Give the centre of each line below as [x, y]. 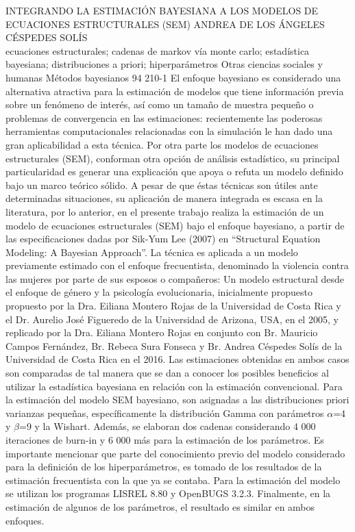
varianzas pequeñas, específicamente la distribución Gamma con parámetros [165, 413]
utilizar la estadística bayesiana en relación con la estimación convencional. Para [174, 386]
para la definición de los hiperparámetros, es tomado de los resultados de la [164, 467]
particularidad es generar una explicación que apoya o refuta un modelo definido [174, 172]
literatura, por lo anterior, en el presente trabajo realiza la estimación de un [165, 211]
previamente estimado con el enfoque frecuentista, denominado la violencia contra [177, 265]
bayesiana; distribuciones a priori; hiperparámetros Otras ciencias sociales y [164, 64]
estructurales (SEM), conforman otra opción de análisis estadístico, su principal [173, 158]
